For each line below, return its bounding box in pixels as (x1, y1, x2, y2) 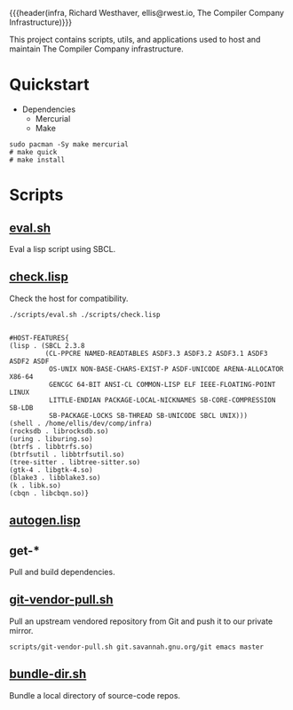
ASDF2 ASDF (9, 357, 50, 366)
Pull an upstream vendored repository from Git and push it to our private (9, 616, 273, 627)
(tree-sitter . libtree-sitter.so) (9, 457, 141, 467)
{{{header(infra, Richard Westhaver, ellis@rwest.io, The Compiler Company (9, 8, 284, 18)
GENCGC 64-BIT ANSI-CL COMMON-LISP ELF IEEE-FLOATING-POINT (48, 380, 276, 389)
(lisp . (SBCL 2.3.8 (9, 341, 86, 350)
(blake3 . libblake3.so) (9, 473, 101, 482)
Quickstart (9, 75, 91, 95)
